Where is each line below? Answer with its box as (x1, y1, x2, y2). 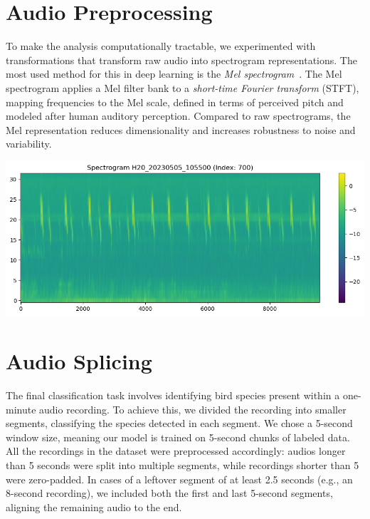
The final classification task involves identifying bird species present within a (6, 388, 340, 403)
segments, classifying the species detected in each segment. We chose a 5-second (6, 416, 353, 431)
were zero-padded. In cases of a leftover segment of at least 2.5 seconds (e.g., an (6, 471, 353, 486)
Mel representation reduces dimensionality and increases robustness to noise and (6, 122, 356, 137)
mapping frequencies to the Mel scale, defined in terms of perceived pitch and (6, 94, 344, 109)
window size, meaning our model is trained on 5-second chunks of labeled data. (6, 429, 350, 444)
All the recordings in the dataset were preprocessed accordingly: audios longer (6, 443, 346, 458)
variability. (6, 136, 52, 151)
